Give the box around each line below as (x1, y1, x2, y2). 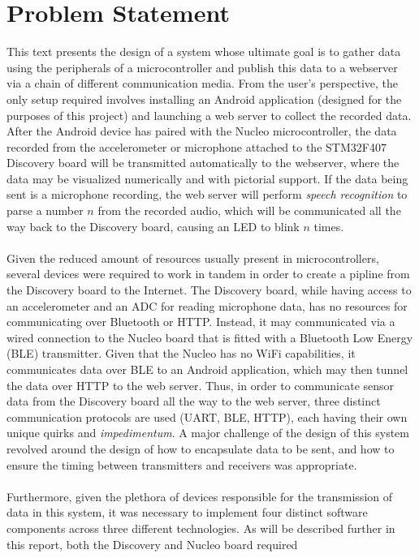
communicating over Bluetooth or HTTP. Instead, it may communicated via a (6, 313, 395, 330)
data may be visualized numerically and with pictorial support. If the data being (6, 170, 408, 187)
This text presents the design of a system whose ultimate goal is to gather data (6, 43, 401, 60)
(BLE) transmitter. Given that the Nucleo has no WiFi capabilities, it (6, 345, 356, 362)
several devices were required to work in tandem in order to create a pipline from (6, 265, 410, 282)
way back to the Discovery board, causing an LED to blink (6, 217, 300, 234)
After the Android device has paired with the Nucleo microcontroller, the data (6, 122, 397, 139)
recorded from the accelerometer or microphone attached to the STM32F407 (6, 138, 387, 155)
